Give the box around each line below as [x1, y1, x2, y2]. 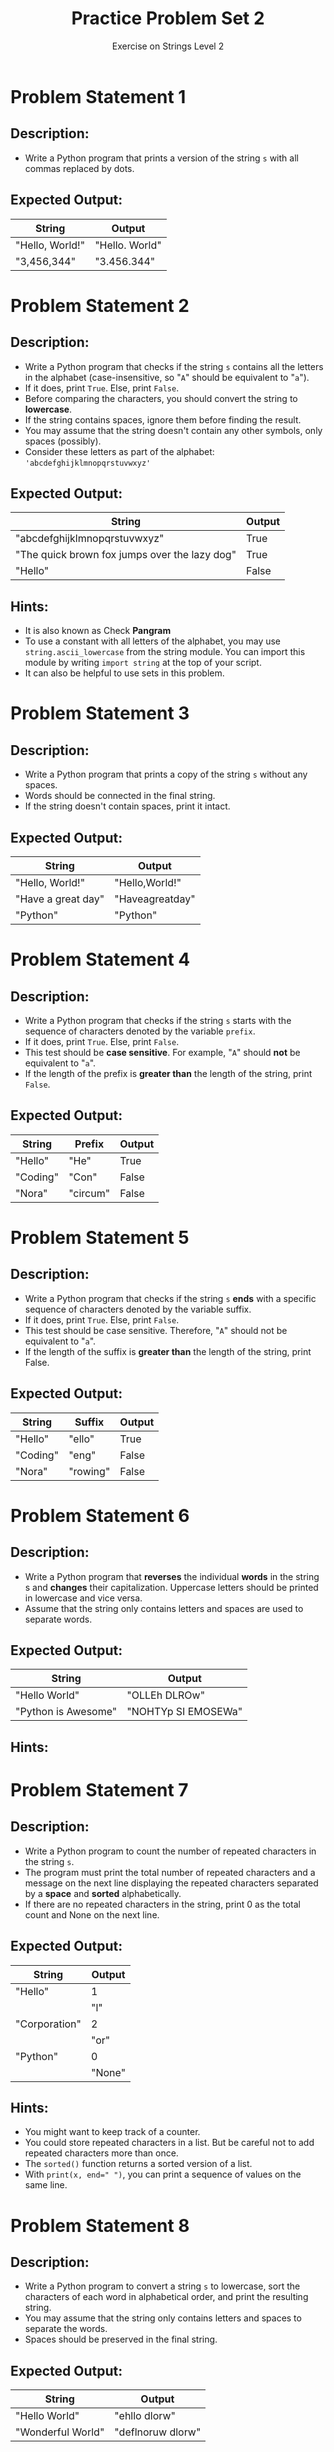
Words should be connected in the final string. [24, 790, 216, 802]
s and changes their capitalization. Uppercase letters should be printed [24, 1581, 319, 1593]
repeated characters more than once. [24, 2147, 179, 2159]
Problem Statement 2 [10, 294, 190, 317]
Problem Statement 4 [10, 948, 191, 971]
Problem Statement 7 [10, 1779, 189, 1802]
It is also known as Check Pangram [24, 625, 172, 637]
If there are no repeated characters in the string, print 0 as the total [24, 1898, 301, 1910]
